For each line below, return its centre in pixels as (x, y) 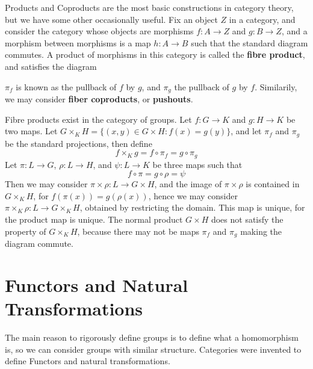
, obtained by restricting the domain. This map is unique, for (192, 207)
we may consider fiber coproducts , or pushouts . (99, 99)
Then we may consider (46, 184)
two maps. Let (31, 131)
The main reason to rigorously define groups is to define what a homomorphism (152, 337)
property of (26, 231)
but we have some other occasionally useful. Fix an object (111, 19)
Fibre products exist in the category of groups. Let (98, 119)
